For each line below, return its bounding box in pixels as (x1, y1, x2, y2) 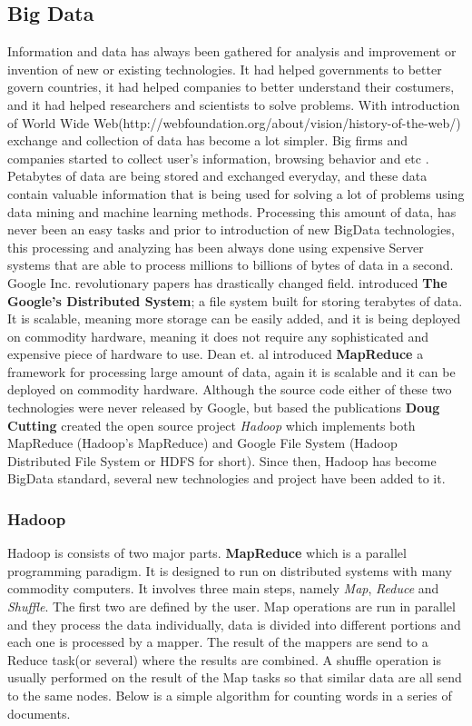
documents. (7, 703, 71, 722)
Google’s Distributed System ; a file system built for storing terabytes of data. (7, 291, 463, 310)
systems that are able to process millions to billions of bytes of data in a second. (7, 255, 454, 274)
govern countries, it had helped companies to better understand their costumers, (7, 77, 455, 96)
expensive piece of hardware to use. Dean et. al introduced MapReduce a (7, 344, 424, 363)
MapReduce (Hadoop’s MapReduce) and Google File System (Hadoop (7, 433, 398, 453)
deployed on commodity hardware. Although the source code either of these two (7, 380, 452, 399)
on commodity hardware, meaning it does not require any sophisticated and (7, 326, 428, 345)
